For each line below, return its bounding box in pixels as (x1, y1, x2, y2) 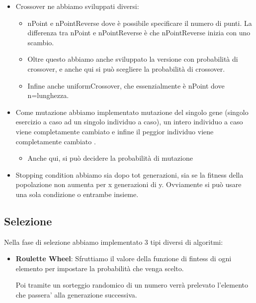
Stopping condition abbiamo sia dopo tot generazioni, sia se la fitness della (15, 169, 244, 180)
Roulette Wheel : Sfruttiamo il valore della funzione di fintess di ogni (15, 253, 232, 264)
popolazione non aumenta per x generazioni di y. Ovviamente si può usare (15, 179, 242, 190)
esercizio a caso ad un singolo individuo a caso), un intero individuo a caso (15, 116, 243, 127)
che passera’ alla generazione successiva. (15, 290, 137, 300)
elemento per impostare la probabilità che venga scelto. (15, 263, 184, 273)
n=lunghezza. (27, 90, 69, 101)
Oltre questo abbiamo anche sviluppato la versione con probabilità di (27, 54, 238, 64)
